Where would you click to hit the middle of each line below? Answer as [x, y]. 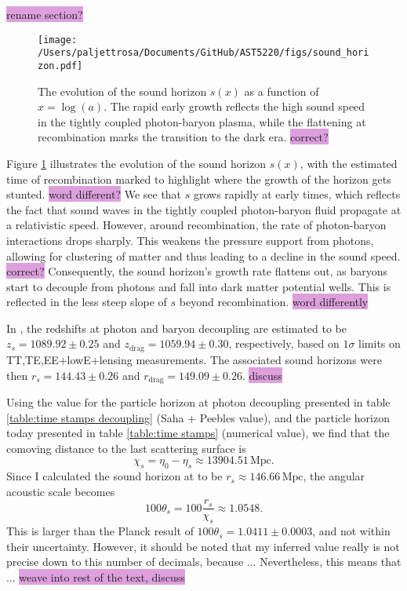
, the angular [334, 476]
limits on [380, 343]
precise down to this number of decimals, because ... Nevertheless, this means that [204, 562]
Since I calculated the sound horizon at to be [114, 476]
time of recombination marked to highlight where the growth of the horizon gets [199, 179]
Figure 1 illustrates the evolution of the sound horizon [136, 163]
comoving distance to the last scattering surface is [126, 448]
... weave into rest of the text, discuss [96, 576]
